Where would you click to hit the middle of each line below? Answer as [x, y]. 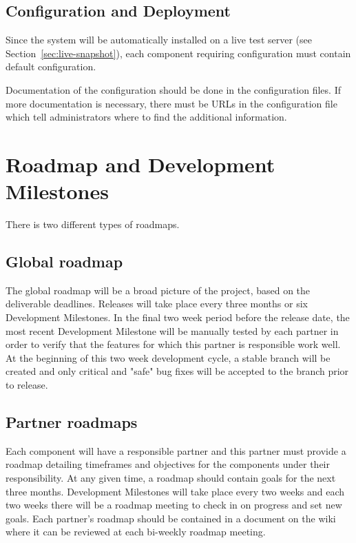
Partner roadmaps [72, 422]
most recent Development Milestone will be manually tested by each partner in [172, 330]
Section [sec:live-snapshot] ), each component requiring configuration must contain [178, 53]
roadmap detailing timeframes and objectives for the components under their [168, 464]
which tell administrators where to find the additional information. [146, 117]
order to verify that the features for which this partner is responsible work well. [173, 344]
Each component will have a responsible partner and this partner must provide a [176, 450]
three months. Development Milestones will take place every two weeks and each [175, 491]
